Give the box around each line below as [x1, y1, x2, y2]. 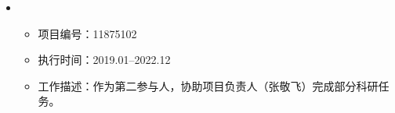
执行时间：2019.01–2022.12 [38, 51, 171, 68]
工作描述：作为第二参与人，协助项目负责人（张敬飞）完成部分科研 [38, 77, 379, 94]
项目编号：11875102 [38, 25, 137, 41]
